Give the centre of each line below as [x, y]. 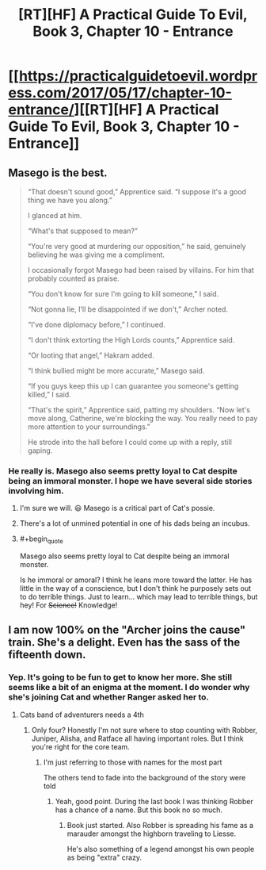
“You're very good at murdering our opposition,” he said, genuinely [137, 246]
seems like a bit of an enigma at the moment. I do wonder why [129, 688]
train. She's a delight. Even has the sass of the [124, 643]
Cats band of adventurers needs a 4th [82, 715]
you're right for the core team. [81, 746]
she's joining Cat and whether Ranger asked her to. [109, 697]
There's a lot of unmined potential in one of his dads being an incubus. [135, 523]
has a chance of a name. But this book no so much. [139, 810]
